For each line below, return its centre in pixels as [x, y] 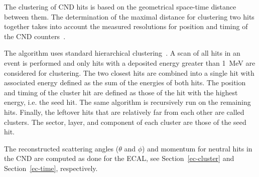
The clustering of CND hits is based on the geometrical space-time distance [120, 7]
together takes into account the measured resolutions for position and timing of [126, 26]
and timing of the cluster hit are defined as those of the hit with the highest [121, 92]
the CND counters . [35, 36]
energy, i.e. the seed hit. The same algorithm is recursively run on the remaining [127, 102]
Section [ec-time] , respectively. [51, 168]
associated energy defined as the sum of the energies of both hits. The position [125, 82]
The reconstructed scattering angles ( [61, 148]
